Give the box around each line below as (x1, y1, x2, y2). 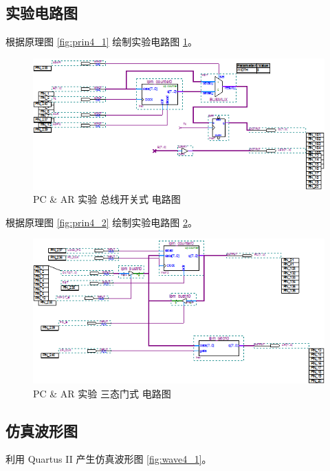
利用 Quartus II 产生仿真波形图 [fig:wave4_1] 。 (5, 452, 212, 466)
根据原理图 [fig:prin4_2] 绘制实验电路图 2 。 (5, 215, 197, 229)
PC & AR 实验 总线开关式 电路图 (33, 192, 181, 206)
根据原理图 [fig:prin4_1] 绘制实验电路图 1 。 (5, 34, 197, 49)
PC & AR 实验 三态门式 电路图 (33, 386, 171, 400)
